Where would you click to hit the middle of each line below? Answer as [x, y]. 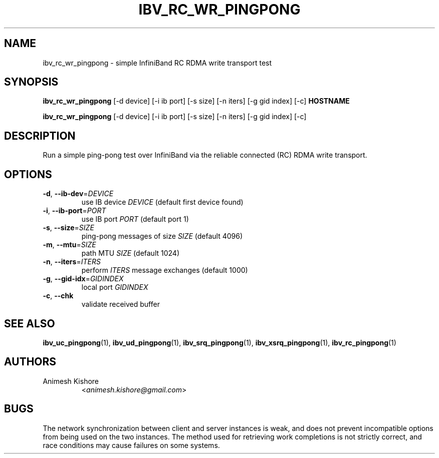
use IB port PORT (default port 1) [135, 219]
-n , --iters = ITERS [72, 262]
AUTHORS [30, 362]
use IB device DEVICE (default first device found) [162, 202]
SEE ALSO [30, 323]
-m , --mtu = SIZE [69, 245]
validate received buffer [121, 304]
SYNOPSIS [31, 82]
